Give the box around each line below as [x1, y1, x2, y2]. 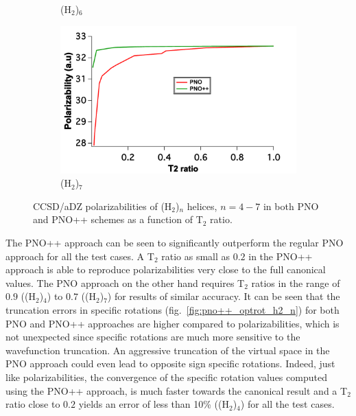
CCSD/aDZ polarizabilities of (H [33, 198, 172, 213]
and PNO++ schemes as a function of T [33, 212, 203, 227]
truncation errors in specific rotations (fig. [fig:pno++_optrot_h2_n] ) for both [5, 302, 340, 316]
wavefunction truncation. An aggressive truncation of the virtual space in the [5, 343, 330, 357]
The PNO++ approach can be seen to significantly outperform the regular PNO [5, 235, 344, 249]
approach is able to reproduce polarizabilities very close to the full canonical [5, 262, 326, 277]
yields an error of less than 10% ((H [78, 397, 229, 411]
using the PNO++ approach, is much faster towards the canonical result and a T [5, 383, 348, 397]
